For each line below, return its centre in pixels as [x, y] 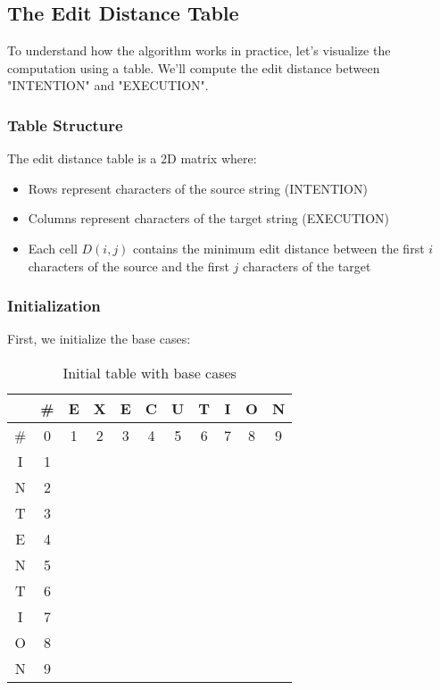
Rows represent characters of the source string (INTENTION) [198, 188]
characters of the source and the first [129, 266]
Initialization [54, 306]
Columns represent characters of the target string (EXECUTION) [208, 218]
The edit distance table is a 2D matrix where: [132, 158]
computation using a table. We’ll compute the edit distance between [194, 67]
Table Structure [65, 125]
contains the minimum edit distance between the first [279, 248]
